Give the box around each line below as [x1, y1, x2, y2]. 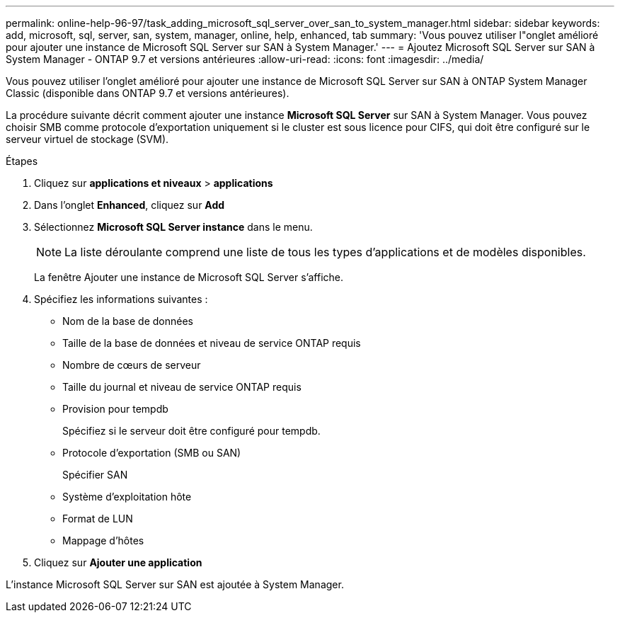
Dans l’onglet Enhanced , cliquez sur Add [34, 199, 225, 211]
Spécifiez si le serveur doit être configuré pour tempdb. [62, 425, 321, 437]
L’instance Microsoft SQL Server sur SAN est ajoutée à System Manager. [6, 578, 344, 590]
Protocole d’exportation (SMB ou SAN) [62, 447, 241, 459]
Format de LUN [62, 513, 133, 525]
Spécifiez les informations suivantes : [34, 293, 208, 305]
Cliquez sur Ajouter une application [34, 556, 202, 568]
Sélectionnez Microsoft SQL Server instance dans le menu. [34, 221, 313, 233]
